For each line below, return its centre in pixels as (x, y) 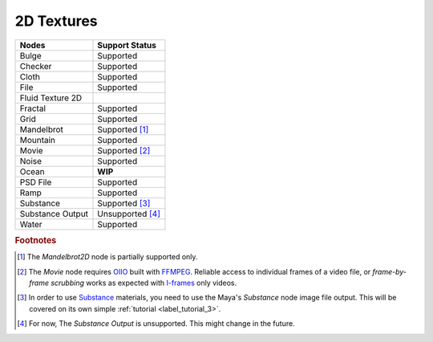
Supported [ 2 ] (124, 150)
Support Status (127, 45)
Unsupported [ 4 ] (129, 214)
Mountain (38, 140)
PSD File (36, 182)
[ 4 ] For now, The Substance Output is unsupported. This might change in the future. (156, 324)
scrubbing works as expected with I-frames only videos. (144, 283)
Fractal (33, 108)
